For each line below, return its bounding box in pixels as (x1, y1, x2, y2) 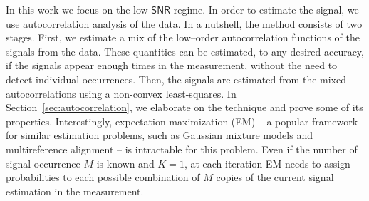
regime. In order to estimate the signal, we (173, 2, 359, 16)
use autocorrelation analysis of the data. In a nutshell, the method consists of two (6, 16, 363, 31)
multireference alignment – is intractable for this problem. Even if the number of (6, 141, 358, 156)
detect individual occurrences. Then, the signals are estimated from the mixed (6, 71, 347, 86)
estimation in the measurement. (6, 183, 144, 198)
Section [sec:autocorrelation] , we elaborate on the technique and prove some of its (6, 100, 363, 115)
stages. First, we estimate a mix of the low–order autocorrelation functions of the (6, 30, 360, 45)
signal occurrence (6, 155, 80, 170)
